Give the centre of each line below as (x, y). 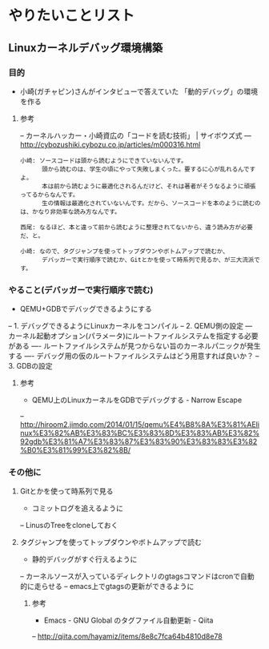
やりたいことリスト (72, 16)
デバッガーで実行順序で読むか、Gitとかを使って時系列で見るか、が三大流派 (148, 260)
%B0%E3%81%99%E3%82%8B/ (75, 450)
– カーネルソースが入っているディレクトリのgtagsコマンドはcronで (130, 576)
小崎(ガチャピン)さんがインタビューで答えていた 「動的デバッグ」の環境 (139, 91)
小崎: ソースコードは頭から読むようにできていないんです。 (103, 160)
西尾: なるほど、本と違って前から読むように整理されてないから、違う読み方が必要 (137, 227)
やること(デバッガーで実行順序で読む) (81, 290)
